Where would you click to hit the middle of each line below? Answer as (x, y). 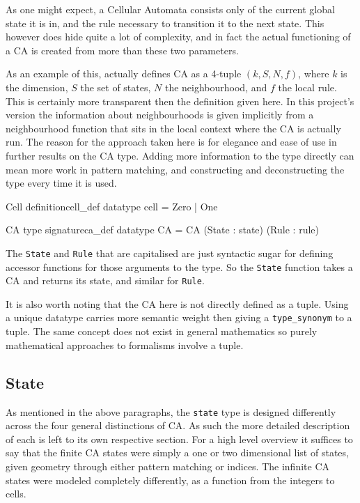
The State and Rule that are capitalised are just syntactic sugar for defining (170, 253)
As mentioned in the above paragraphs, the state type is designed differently (171, 411)
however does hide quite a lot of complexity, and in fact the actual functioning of (178, 37)
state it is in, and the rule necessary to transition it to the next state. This (165, 23)
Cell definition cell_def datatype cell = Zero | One (112, 206)
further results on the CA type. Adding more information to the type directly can (180, 155)
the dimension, (37, 87)
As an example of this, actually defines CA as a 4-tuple (124, 73)
